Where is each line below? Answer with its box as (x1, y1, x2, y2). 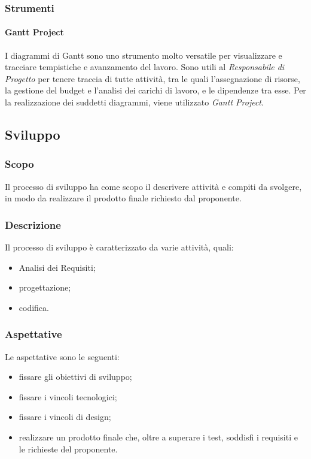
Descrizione (5, 217, 61, 232)
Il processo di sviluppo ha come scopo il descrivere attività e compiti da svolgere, (5, 180, 302, 192)
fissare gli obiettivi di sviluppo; (19, 370, 132, 383)
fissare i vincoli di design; (19, 410, 111, 423)
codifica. (19, 301, 49, 313)
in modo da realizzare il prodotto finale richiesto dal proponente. (5, 192, 242, 204)
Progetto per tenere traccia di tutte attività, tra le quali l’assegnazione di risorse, (5, 72, 300, 84)
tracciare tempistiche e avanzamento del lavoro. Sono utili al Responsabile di (5, 61, 285, 73)
